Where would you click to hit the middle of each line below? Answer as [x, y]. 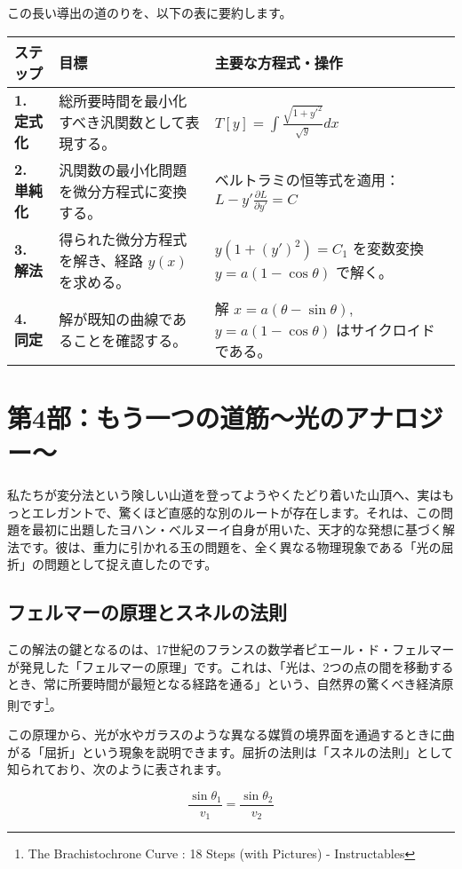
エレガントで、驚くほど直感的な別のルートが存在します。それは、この [236, 512]
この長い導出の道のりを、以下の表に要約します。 [150, 12]
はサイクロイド [386, 329]
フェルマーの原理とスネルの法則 [147, 612]
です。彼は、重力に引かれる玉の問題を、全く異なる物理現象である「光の [230, 546]
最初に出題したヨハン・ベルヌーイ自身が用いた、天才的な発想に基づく [237, 529]
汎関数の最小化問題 [123, 170]
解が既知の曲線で [116, 319]
